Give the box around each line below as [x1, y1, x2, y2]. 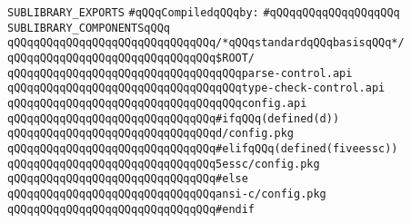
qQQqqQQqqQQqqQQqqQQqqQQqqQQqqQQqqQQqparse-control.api [7, 66, 353, 80]
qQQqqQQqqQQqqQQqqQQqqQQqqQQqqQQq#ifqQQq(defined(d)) [7, 111, 340, 125]
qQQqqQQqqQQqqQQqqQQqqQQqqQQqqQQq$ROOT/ [7, 51, 256, 64]
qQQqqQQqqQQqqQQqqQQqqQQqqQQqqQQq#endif [7, 202, 256, 216]
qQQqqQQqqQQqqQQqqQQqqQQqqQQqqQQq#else [7, 172, 248, 186]
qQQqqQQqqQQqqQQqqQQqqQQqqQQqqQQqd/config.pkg [7, 127, 294, 141]
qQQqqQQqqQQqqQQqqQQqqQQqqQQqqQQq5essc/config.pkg [7, 157, 320, 170]
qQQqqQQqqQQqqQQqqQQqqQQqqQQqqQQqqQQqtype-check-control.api [7, 82, 386, 95]
